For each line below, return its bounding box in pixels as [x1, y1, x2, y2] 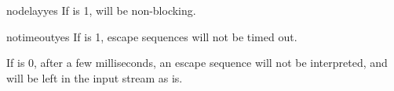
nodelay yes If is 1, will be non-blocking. [6, 2, 196, 18]
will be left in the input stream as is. [6, 69, 183, 86]
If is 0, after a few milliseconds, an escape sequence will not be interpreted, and [6, 54, 388, 71]
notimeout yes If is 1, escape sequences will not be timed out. [6, 28, 297, 44]
